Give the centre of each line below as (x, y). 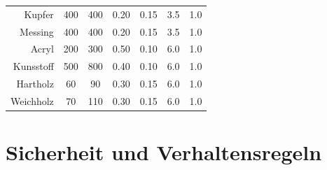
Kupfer (39, 14)
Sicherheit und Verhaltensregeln (164, 152)
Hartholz (35, 84)
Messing (37, 31)
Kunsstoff (33, 66)
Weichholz (32, 100)
